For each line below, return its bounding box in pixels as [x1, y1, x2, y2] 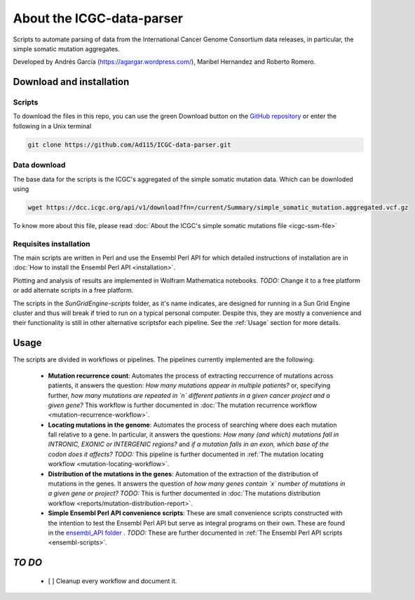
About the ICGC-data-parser [13, 11, 184, 26]
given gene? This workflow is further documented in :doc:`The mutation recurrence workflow [48, 401, 318, 409]
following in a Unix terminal [13, 121, 92, 130]
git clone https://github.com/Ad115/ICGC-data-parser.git [27, 140, 231, 149]
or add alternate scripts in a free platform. [13, 286, 134, 295]
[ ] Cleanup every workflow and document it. [48, 576, 177, 585]
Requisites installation [13, 239, 90, 248]
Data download [13, 160, 66, 170]
